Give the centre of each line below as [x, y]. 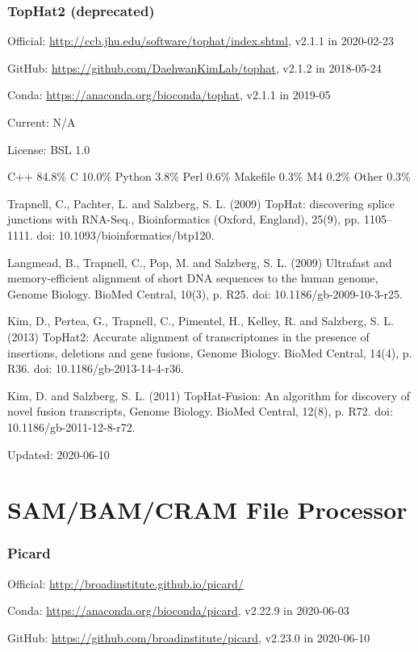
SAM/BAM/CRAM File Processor [207, 510]
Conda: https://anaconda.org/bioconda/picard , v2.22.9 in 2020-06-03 [178, 610]
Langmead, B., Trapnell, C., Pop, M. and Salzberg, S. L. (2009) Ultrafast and [200, 262]
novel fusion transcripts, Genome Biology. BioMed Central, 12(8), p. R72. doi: [200, 411]
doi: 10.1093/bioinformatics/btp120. [125, 234]
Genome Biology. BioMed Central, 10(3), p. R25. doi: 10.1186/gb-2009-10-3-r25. [205, 293]
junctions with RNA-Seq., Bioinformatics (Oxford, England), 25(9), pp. [184, 219]
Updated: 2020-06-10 [59, 454]
